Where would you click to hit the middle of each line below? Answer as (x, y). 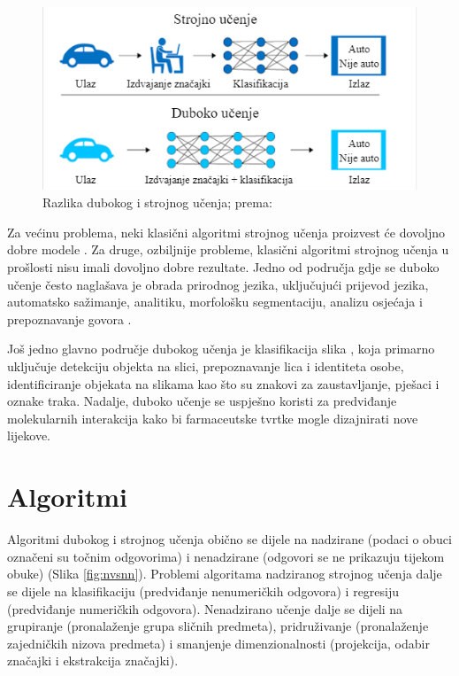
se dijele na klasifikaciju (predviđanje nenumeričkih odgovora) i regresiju (203, 591)
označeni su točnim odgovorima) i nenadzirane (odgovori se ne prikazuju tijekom (226, 556)
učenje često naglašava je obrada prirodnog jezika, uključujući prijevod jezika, (218, 284)
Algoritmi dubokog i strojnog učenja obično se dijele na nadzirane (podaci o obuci (229, 539)
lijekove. (29, 435)
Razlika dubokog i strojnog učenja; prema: (157, 202)
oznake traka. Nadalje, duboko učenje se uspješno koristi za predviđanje (202, 401)
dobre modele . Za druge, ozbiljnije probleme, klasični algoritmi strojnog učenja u (228, 249)
